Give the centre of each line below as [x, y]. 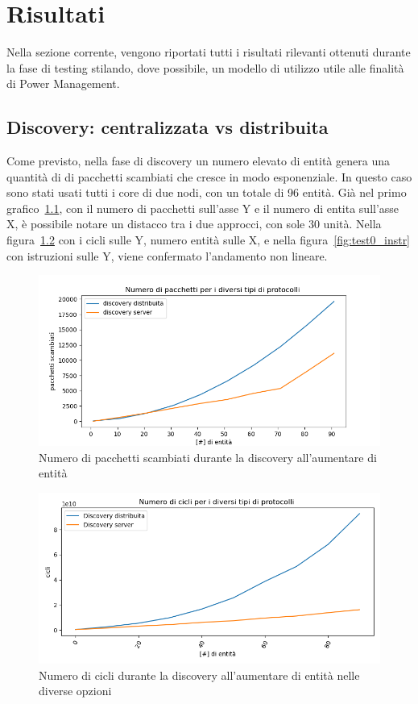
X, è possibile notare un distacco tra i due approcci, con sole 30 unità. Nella [194, 224]
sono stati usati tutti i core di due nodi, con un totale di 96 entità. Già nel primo [207, 192]
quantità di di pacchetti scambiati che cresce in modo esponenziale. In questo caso [209, 176]
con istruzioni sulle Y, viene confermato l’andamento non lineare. [167, 255]
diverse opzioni [75, 691]
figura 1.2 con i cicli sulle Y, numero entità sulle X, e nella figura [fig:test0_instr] [209, 240]
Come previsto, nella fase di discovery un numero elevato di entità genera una [198, 161]
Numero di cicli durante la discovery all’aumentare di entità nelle [199, 675]
